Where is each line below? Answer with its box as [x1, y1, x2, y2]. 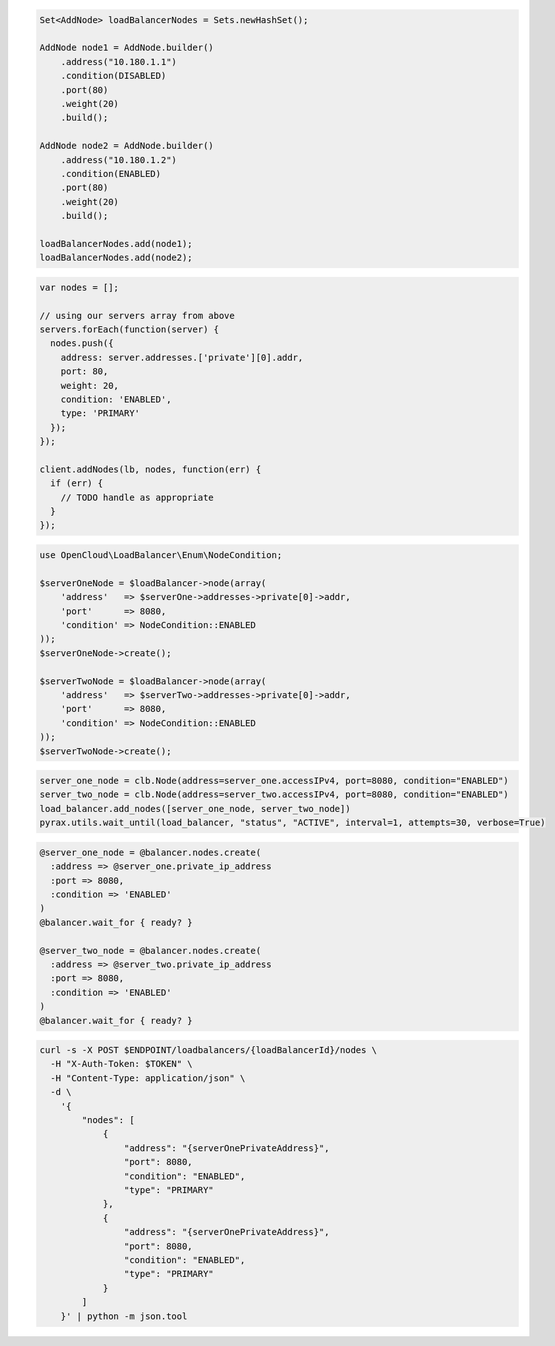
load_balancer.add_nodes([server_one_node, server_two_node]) [39, 803, 351, 814]
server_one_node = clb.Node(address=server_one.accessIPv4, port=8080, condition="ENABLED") [39, 775, 509, 787]
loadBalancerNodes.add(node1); [39, 238, 194, 249]
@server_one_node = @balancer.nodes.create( [39, 846, 262, 858]
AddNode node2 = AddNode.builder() [39, 140, 214, 152]
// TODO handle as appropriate [60, 491, 214, 503]
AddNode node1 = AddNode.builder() [39, 42, 214, 54]
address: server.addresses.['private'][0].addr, [60, 351, 304, 363]
